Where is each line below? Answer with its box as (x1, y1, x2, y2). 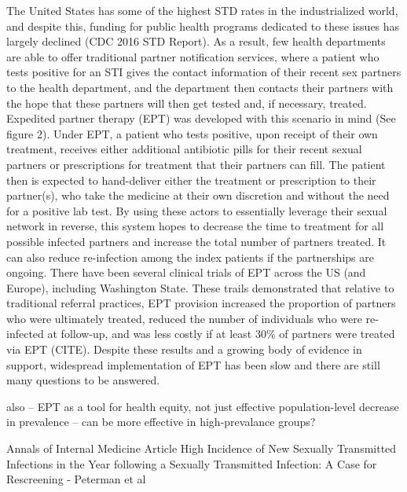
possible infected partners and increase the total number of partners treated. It (6, 233, 387, 249)
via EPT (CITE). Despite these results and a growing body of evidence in (6, 341, 362, 358)
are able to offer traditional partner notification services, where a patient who (6, 48, 379, 64)
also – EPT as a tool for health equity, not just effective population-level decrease (6, 398, 399, 414)
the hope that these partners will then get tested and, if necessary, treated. (6, 94, 367, 111)
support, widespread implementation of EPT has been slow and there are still (6, 356, 380, 373)
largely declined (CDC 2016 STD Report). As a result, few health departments (6, 33, 386, 50)
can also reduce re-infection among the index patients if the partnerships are (6, 248, 374, 265)
